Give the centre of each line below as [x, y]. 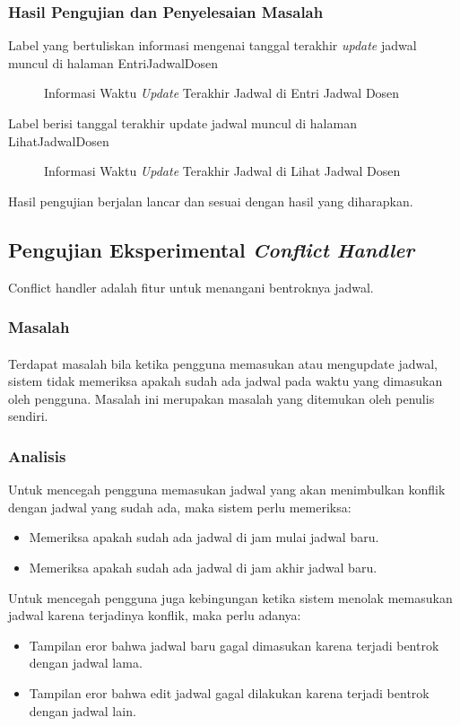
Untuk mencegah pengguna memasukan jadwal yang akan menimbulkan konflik [227, 490]
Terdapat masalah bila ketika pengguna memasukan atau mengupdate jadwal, [223, 363]
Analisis [37, 455]
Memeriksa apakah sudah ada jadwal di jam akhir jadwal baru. [203, 567]
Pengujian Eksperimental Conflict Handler [211, 249]
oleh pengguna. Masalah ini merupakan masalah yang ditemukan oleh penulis [221, 398]
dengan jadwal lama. [86, 663]
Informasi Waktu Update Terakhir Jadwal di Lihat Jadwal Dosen [222, 171]
